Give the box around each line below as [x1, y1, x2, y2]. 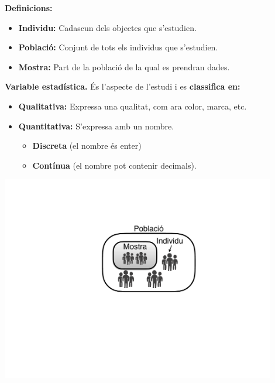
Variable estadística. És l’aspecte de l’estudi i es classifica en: [5, 80, 240, 93]
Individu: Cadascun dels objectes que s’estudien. [18, 21, 197, 33]
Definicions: [5, 2, 53, 13]
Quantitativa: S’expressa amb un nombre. [18, 119, 174, 132]
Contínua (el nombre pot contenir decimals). [32, 159, 197, 171]
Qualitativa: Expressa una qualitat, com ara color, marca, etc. [18, 100, 247, 112]
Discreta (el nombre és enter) [32, 139, 142, 152]
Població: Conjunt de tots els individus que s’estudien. [18, 41, 218, 53]
